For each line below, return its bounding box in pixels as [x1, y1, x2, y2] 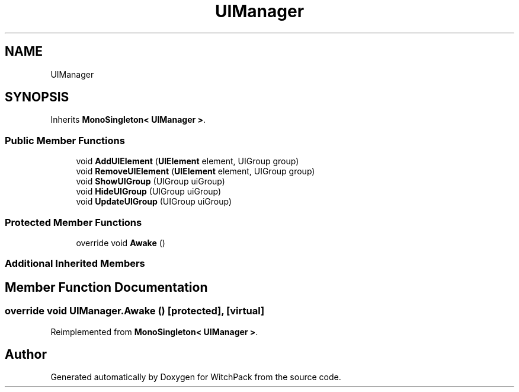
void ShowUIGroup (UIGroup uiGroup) [76, 176, 225, 187]
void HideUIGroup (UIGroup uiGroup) [76, 186, 222, 197]
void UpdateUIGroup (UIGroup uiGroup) [76, 196, 232, 207]
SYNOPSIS [5, 90, 69, 105]
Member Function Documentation [5, 279, 208, 295]
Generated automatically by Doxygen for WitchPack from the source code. [50, 372, 341, 383]
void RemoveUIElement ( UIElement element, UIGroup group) [76, 166, 315, 177]
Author [5, 346, 47, 362]
